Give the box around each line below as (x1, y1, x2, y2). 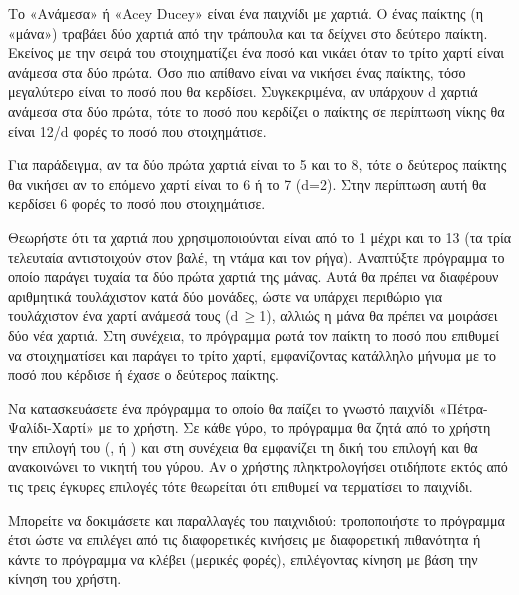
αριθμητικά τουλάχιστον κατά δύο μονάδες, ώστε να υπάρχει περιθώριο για (8, 285, 443, 306)
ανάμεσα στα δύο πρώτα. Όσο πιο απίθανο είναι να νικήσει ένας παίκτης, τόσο (8, 61, 466, 82)
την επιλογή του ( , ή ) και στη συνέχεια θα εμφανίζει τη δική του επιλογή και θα (8, 436, 478, 457)
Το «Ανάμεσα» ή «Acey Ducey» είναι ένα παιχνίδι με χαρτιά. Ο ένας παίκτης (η (8, 3, 483, 23)
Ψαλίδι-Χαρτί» (8, 417, 94, 438)
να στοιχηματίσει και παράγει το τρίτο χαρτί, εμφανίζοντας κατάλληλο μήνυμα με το (8, 344, 497, 365)
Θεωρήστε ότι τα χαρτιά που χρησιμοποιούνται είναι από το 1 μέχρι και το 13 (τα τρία (8, 226, 511, 247)
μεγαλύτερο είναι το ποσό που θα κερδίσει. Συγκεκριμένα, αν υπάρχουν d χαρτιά (8, 81, 478, 102)
